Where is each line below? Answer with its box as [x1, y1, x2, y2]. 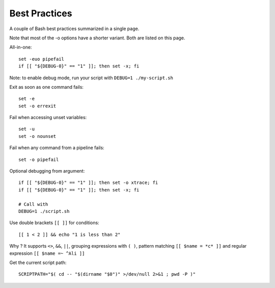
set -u [18, 126, 35, 132]
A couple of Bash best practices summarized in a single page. [9, 26, 140, 32]
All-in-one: [9, 44, 32, 51]
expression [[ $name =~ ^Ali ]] [9, 250, 85, 256]
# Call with [18, 201, 48, 207]
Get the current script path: [9, 259, 67, 266]
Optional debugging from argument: [9, 168, 85, 174]
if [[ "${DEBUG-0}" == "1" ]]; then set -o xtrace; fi [18, 180, 158, 186]
